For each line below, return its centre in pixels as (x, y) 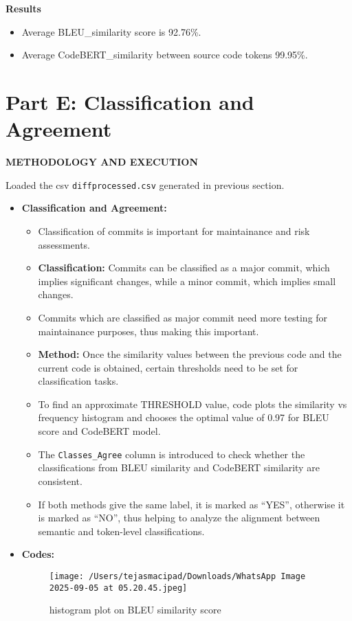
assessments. (64, 244)
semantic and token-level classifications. (121, 531)
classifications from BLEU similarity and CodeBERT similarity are (179, 467)
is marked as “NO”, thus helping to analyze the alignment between (179, 518)
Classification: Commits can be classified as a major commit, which (184, 268)
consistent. (60, 481)
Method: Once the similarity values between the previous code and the (190, 354)
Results (23, 8)
